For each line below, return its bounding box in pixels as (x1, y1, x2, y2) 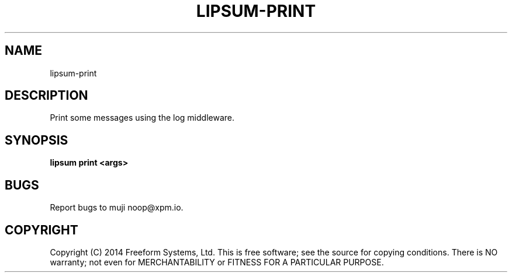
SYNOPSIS (5, 132, 68, 148)
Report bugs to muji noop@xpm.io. (50, 202, 184, 213)
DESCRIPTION (5, 88, 88, 103)
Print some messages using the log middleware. (50, 113, 234, 123)
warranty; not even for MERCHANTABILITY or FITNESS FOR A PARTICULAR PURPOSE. (50, 257, 384, 267)
